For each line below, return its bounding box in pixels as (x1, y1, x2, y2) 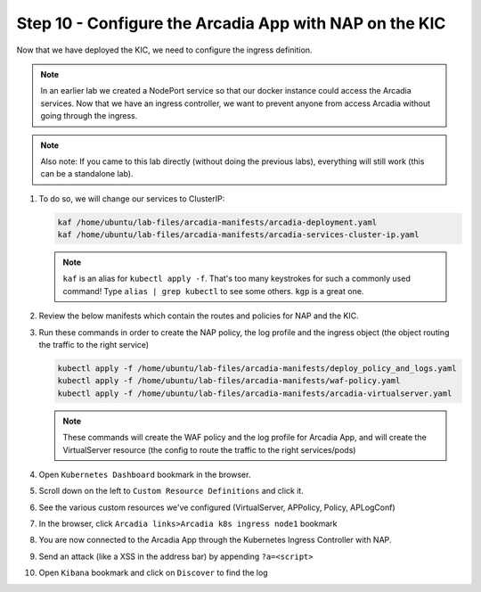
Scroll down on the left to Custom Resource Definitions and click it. (38, 486, 305, 497)
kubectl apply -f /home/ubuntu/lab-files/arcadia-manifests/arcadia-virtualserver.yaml (57, 388, 452, 399)
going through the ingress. (40, 111, 138, 121)
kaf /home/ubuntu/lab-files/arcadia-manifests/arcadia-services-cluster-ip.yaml (57, 230, 420, 240)
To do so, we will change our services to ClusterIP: (38, 193, 225, 204)
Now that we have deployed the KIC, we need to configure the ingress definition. (16, 45, 313, 55)
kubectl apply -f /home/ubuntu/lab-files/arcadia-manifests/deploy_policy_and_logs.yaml (57, 363, 458, 374)
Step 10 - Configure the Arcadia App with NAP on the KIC (16, 13, 446, 33)
